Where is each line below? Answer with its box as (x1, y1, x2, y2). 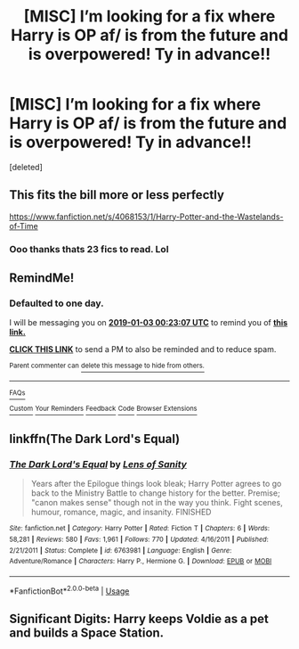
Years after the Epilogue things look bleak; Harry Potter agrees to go (30, 479, 282, 489)
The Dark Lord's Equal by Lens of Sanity (9, 457, 187, 470)
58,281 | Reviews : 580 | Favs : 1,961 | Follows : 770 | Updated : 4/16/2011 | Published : (9, 535, 269, 545)
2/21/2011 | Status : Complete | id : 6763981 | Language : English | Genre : (9, 546, 232, 555)
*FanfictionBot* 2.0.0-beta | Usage (9, 584, 130, 596)
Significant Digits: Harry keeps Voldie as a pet (9, 612, 269, 627)
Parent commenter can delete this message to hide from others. (9, 361, 205, 371)
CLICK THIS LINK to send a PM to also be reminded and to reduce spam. (9, 344, 277, 355)
